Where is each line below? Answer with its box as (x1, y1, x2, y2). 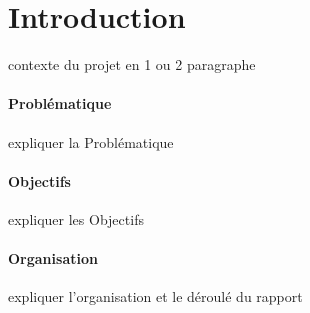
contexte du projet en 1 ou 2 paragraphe (8, 54, 256, 75)
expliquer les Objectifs (8, 208, 144, 229)
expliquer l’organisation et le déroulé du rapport (8, 286, 303, 307)
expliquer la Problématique (8, 131, 174, 152)
